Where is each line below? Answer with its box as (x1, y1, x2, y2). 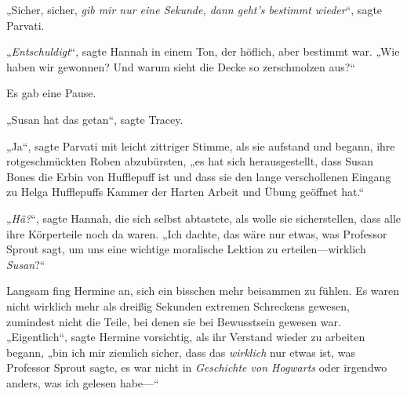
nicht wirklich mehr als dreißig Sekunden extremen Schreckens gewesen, (6, 297, 350, 314)
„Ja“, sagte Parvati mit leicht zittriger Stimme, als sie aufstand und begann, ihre (6, 137, 395, 154)
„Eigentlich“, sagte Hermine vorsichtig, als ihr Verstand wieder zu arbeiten (6, 329, 365, 345)
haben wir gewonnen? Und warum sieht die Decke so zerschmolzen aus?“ (6, 58, 356, 74)
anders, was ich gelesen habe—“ (6, 374, 159, 391)
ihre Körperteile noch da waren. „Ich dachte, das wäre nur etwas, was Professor (6, 225, 387, 242)
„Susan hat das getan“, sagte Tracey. (6, 111, 184, 127)
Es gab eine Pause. (6, 85, 96, 101)
